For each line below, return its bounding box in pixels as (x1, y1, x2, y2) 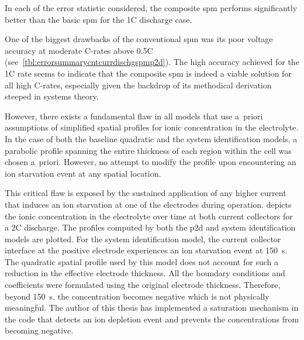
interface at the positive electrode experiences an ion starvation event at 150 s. (5, 244, 288, 256)
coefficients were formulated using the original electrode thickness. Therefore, (5, 279, 281, 291)
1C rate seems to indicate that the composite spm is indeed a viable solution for (5, 67, 292, 79)
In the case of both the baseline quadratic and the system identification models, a (5, 132, 298, 145)
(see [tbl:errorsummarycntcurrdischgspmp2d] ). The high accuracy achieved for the (5, 56, 299, 68)
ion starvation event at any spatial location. (5, 167, 161, 179)
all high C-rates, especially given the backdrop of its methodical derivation (5, 78, 272, 91)
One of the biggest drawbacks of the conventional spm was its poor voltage (5, 33, 273, 45)
